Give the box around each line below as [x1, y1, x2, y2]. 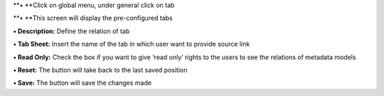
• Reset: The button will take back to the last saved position [13, 66, 188, 74]
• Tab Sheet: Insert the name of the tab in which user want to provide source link [13, 40, 250, 49]
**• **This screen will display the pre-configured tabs [13, 14, 174, 23]
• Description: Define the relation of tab [13, 27, 130, 35]
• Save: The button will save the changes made [13, 78, 152, 88]
